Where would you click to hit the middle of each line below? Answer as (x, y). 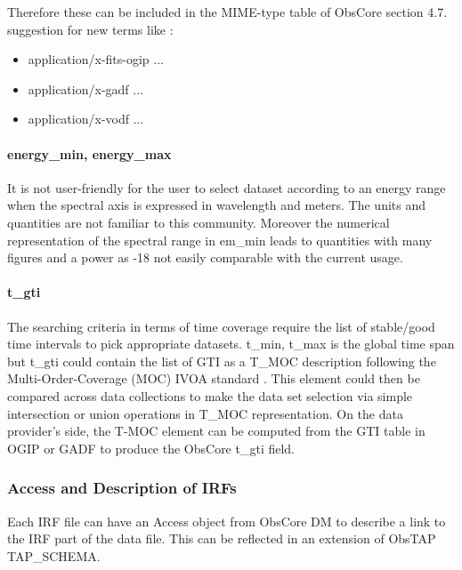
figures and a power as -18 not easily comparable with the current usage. (205, 257)
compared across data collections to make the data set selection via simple (210, 395)
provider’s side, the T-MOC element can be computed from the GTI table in (216, 431)
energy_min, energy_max (89, 153)
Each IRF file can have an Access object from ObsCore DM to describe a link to (227, 521)
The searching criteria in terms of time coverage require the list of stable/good (221, 326)
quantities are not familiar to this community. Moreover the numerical (199, 222)
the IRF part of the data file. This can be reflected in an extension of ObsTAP (222, 538)
